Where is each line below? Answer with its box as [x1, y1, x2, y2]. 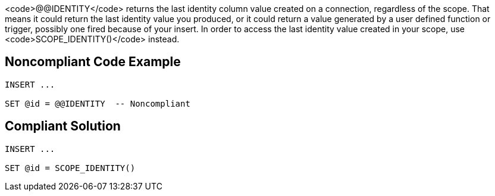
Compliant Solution [5, 119, 121, 134]
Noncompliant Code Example [5, 54, 181, 70]
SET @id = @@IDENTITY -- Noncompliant [5, 98, 190, 108]
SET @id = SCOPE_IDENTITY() [5, 163, 136, 173]
